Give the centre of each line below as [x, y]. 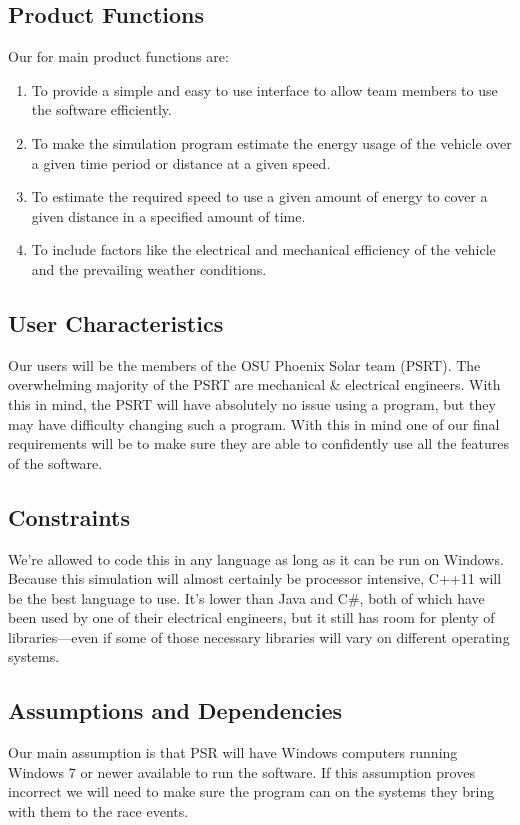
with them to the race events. [98, 811]
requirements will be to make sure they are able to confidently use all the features [258, 443]
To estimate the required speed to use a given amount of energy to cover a [259, 196]
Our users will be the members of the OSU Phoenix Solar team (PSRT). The [244, 364]
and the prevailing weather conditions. [149, 268]
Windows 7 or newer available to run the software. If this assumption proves [241, 771]
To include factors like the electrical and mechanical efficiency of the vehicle [263, 249]
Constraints [69, 516]
